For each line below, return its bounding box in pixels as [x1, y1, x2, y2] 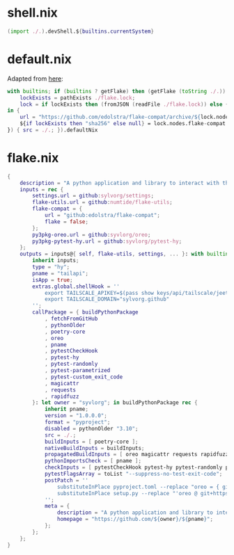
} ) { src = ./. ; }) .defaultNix [7, 127, 98, 134]
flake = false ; [44, 218, 89, 225]
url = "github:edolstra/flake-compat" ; [44, 212, 160, 219]
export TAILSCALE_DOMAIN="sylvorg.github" [44, 296, 170, 303]
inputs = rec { [19, 186, 64, 193]
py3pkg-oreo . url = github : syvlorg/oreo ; [32, 231, 151, 238]
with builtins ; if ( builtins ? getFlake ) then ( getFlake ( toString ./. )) [7, 88, 226, 95]
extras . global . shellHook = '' [32, 283, 120, 290]
